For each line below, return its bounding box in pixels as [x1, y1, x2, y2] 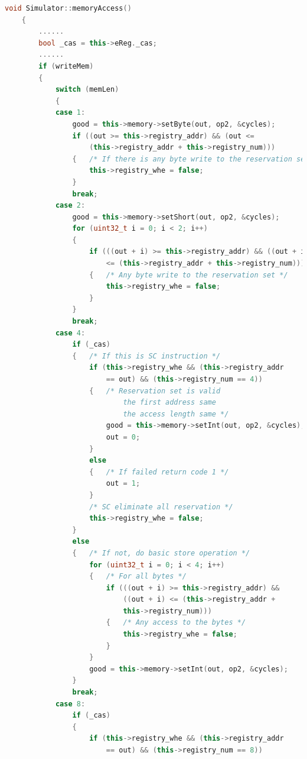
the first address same [123, 398, 216, 407]
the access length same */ [123, 409, 229, 418]
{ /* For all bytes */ [89, 572, 187, 581]
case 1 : [55, 108, 86, 117]
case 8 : [55, 699, 86, 708]
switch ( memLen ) [55, 85, 119, 94]
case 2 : [55, 201, 86, 210]
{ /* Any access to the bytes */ [106, 618, 246, 627]
